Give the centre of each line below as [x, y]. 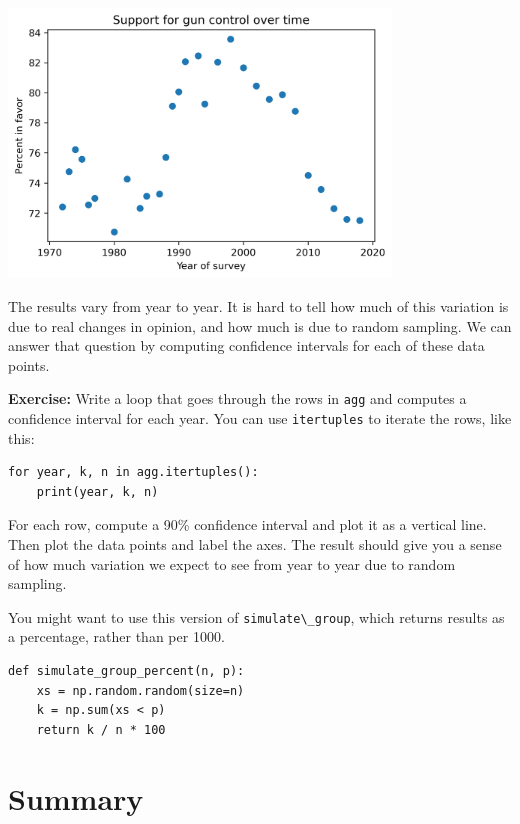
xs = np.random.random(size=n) [140, 690]
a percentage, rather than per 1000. [116, 636]
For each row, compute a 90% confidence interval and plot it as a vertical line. [247, 524]
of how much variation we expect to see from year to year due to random [232, 563]
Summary [76, 797]
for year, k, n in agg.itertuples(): [133, 472]
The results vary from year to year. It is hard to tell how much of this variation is [258, 305]
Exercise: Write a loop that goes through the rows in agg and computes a [237, 398]
